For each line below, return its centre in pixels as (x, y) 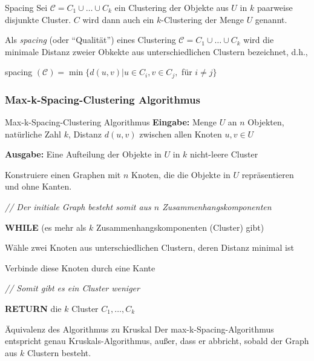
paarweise (275, 7)
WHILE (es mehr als (46, 227)
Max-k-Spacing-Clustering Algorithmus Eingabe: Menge (111, 122)
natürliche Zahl (33, 134)
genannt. (271, 19)
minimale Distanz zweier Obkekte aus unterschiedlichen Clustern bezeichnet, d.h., (156, 51)
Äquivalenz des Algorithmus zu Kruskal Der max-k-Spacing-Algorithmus (139, 329)
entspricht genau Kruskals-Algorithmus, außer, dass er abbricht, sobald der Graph (157, 341)
